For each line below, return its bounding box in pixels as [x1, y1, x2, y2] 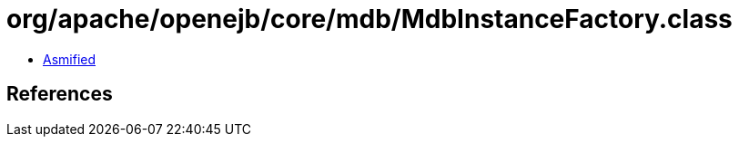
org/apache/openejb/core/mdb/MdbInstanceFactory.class [6, 4, 733, 34]
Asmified [43, 51, 96, 67]
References [6, 82, 113, 106]
